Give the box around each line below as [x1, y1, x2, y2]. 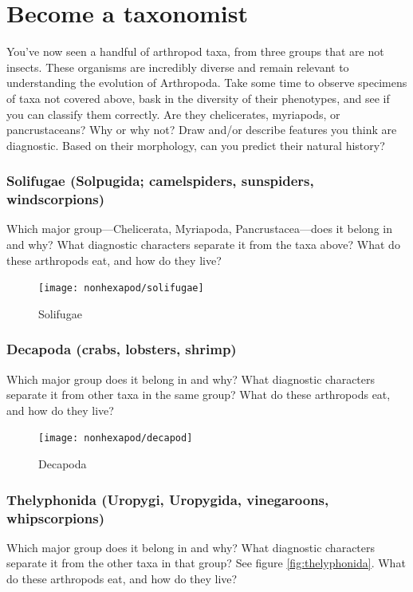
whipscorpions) [6, 507, 104, 527]
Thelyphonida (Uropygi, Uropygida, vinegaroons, [6, 489, 329, 509]
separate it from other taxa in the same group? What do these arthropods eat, [6, 386, 391, 403]
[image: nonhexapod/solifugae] [38, 282, 204, 294]
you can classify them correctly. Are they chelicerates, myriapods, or [6, 105, 340, 122]
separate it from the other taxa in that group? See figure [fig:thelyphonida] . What [6, 555, 406, 571]
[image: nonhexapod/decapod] [38, 432, 193, 444]
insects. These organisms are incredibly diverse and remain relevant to [6, 58, 349, 75]
